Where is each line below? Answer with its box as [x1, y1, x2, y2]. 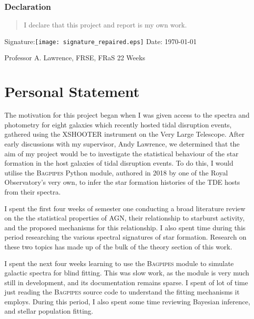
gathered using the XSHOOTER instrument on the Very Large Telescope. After [4, 129, 245, 139]
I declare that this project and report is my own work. [24, 20, 187, 30]
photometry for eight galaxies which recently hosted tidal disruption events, [4, 119, 232, 129]
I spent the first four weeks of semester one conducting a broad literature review [4, 203, 246, 213]
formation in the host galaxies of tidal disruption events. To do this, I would [4, 158, 233, 168]
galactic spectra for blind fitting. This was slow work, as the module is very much [4, 268, 250, 278]
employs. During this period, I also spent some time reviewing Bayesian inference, [4, 296, 251, 306]
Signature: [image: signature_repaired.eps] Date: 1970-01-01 [4, 36, 197, 46]
